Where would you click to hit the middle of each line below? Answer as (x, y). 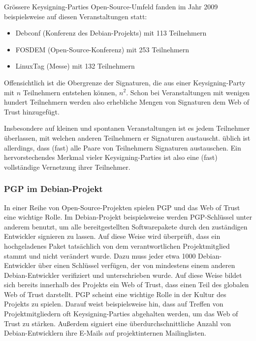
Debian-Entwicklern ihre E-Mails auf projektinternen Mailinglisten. (105, 333)
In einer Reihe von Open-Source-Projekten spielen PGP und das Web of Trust (122, 207)
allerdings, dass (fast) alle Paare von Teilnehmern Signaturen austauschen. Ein (123, 147)
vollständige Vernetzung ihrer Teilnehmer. (67, 167)
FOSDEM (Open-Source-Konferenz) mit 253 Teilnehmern (102, 49)
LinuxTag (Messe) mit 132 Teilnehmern (75, 66)
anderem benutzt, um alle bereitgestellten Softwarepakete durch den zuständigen (126, 226)
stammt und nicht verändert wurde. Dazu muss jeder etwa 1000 (100, 255)
